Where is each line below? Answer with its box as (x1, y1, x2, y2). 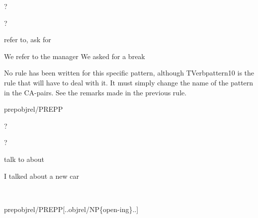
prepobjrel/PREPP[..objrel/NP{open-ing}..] (4, 204, 139, 214)
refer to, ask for (4, 34, 51, 45)
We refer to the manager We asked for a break (4, 51, 145, 61)
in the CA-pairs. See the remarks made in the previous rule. (4, 87, 187, 97)
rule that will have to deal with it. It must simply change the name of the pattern (4, 77, 254, 87)
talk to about (4, 153, 44, 164)
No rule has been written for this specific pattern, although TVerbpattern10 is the (4, 68, 255, 78)
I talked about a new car (4, 170, 79, 181)
